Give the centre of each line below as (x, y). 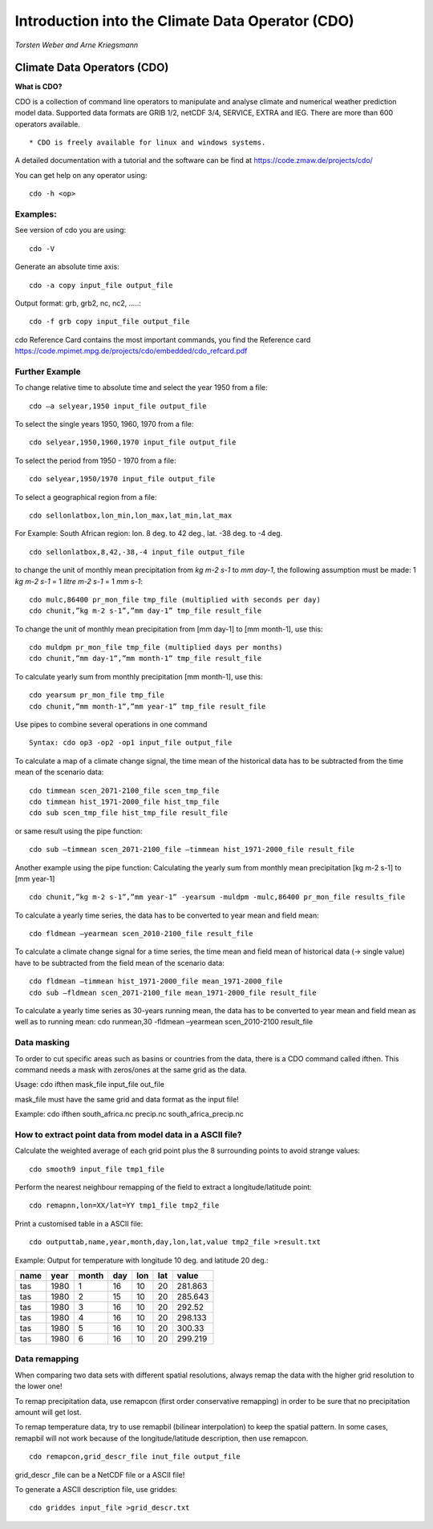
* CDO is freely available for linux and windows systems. (148, 143)
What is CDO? (38, 87)
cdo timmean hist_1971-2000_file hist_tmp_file (124, 801)
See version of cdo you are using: (71, 230)
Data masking (42, 1043)
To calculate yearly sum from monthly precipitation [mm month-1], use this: (139, 676)
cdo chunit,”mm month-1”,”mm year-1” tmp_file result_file (148, 706)
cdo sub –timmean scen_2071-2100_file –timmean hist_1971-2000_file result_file (192, 850)
